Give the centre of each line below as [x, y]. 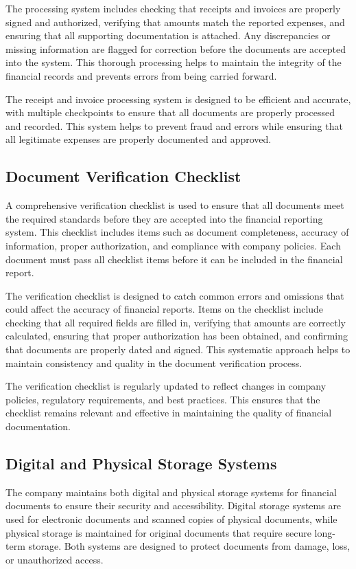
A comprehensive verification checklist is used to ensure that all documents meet [175, 205]
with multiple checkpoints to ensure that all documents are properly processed [170, 112]
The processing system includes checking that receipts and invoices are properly [173, 8]
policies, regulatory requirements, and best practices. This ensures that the [163, 399]
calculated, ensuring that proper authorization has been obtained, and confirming [177, 336]
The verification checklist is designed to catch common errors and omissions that [175, 295]
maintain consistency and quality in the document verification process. [154, 362]
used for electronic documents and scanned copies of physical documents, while [171, 519]
